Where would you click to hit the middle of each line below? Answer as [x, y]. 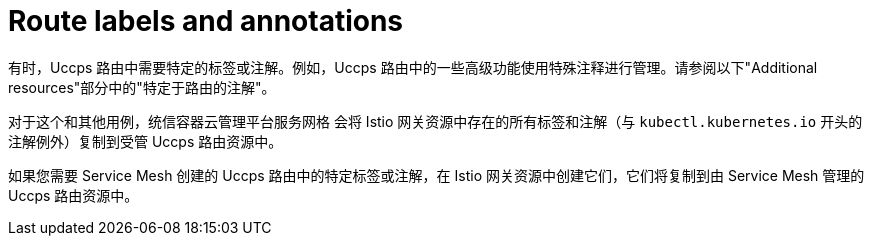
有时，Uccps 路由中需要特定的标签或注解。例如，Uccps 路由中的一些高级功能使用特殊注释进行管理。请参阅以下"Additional [413, 67]
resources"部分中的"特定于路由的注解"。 [142, 87]
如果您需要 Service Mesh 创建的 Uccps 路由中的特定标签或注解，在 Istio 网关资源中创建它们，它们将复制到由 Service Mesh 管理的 [436, 175]
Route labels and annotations [206, 21]
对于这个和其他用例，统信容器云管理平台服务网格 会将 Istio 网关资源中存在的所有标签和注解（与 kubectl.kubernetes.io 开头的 [435, 121]
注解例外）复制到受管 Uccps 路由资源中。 [145, 141]
